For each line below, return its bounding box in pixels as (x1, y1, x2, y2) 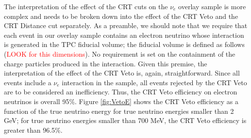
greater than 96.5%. (4, 124, 63, 135)
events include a (4, 77, 51, 87)
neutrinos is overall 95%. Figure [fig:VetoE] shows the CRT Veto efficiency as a (4, 96, 238, 106)
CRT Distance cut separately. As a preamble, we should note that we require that (4, 20, 248, 31)
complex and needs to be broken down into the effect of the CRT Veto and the (4, 11, 238, 21)
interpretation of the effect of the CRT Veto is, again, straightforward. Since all (4, 68, 240, 78)
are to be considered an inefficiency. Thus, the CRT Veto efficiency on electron (4, 87, 237, 97)
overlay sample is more (178, 1, 246, 11)
